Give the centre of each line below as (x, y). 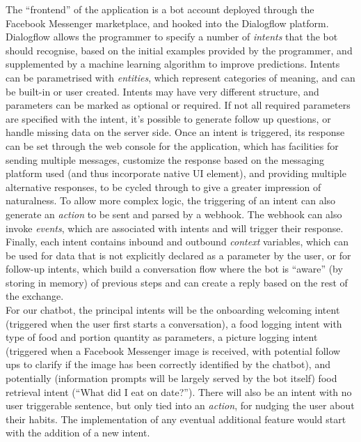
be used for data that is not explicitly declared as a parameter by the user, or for (178, 255)
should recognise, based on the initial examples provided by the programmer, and (179, 50)
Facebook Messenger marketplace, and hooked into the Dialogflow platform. (167, 23)
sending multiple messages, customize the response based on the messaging (165, 159)
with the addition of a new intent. (78, 433)
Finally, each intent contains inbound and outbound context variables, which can (177, 242)
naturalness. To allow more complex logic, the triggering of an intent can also (171, 200)
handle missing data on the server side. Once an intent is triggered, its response (175, 132)
